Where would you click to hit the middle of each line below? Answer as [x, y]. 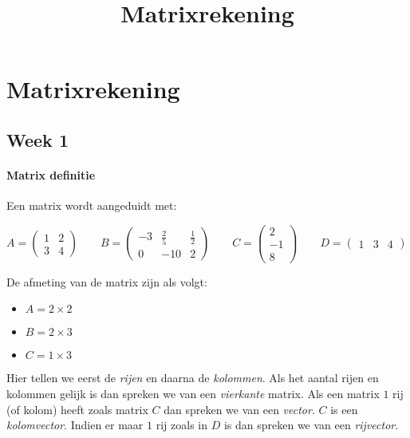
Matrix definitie [51, 174]
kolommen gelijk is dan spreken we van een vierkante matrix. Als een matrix [193, 394]
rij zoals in [181, 425]
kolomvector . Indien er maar [75, 425]
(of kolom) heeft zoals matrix [77, 409]
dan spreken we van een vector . [239, 409]
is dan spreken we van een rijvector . [311, 425]
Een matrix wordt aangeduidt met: [92, 205]
